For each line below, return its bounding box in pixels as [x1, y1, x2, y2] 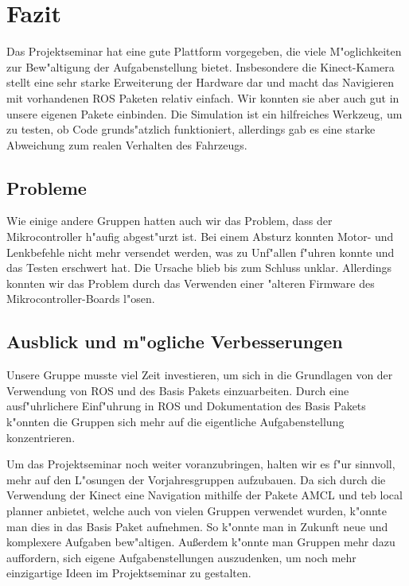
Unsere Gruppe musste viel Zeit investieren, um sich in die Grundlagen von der [6, 367, 393, 383]
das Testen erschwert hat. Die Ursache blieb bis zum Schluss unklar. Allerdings [6, 259, 391, 276]
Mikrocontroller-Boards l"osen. [6, 290, 155, 307]
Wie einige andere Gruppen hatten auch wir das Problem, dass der [6, 212, 333, 229]
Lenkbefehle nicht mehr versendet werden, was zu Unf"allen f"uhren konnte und [6, 243, 395, 260]
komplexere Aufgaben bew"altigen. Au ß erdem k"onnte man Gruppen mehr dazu [6, 534, 395, 550]
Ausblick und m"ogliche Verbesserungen [6, 329, 343, 354]
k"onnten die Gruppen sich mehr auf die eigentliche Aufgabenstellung [6, 413, 345, 430]
